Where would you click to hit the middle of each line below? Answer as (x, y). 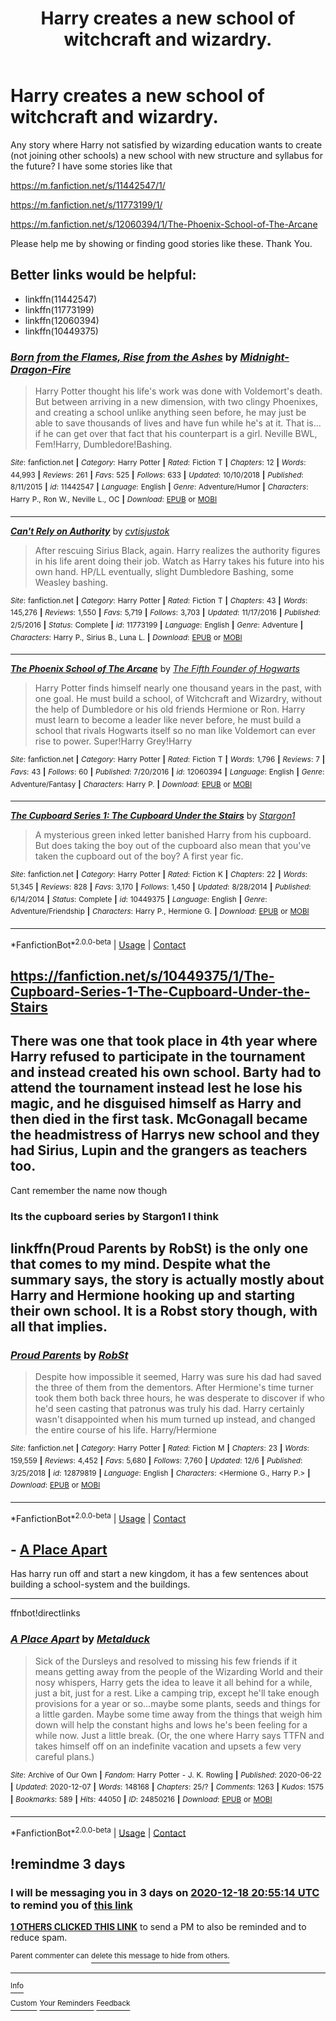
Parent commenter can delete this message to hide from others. (120, 1956)
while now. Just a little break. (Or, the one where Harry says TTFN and (179, 1735)
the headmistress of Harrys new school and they (165, 1135)
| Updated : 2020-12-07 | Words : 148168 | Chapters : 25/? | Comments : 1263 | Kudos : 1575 (167, 1787)
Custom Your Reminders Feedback (70, 2003)
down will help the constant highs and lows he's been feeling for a (171, 1724)
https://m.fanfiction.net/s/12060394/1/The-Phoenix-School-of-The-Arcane (164, 224)
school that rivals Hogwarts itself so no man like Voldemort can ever (175, 731)
